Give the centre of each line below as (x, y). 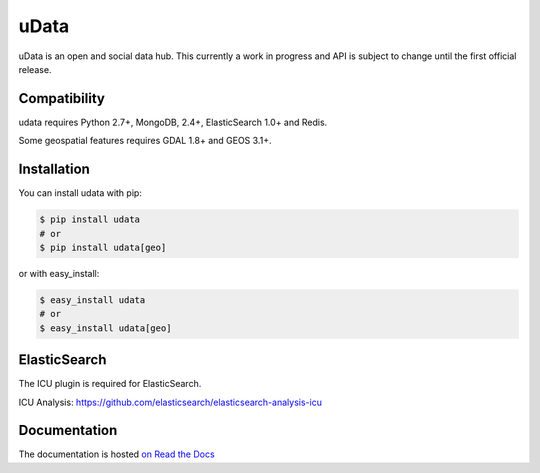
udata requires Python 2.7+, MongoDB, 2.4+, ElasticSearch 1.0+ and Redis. (173, 122)
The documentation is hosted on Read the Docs (116, 454)
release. (35, 69)
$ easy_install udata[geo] (105, 328)
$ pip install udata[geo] (103, 247)
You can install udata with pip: (80, 193)
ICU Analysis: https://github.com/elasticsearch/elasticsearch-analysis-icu (170, 402)
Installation (54, 169)
